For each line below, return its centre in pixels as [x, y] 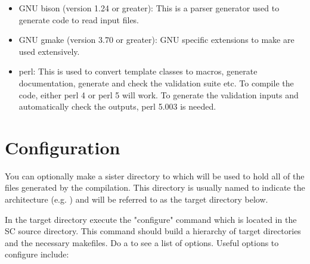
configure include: [37, 254]
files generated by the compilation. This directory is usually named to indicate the [155, 187]
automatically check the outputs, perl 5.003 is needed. [117, 106]
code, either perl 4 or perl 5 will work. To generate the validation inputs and [159, 94]
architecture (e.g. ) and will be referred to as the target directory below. [137, 199]
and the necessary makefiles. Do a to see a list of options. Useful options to [142, 242]
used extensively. [49, 51]
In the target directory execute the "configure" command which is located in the [151, 219]
